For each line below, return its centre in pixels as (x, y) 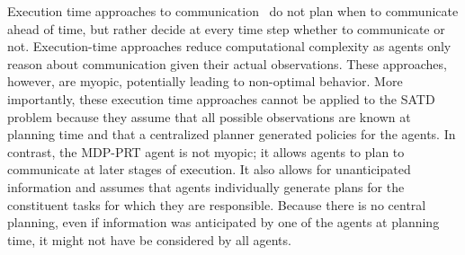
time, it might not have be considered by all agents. (149, 239)
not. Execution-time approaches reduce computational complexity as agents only (229, 46)
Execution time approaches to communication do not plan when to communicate (233, 11)
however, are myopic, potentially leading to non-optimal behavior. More (205, 81)
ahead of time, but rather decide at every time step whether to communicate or (226, 28)
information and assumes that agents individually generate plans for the (206, 186)
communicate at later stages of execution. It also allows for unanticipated (209, 169)
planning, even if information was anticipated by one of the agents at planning (224, 222)
